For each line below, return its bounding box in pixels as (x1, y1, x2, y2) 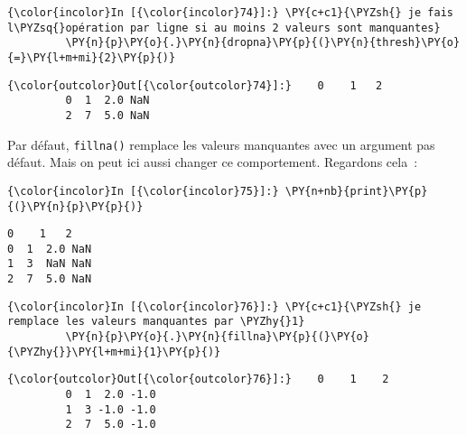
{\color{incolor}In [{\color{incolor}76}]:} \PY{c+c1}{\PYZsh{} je (7, 300, 422, 313)
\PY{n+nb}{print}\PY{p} (284, 184, 428, 198)
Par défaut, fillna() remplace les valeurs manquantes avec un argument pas (7, 134, 435, 153)
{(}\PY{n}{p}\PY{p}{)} (7, 199, 144, 213)
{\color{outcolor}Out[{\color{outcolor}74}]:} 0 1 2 (7, 79, 383, 92)
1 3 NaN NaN (7, 257, 92, 271)
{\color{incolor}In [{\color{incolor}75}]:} (7, 184, 279, 198)
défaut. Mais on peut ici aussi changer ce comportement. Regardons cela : (7, 153, 418, 171)
